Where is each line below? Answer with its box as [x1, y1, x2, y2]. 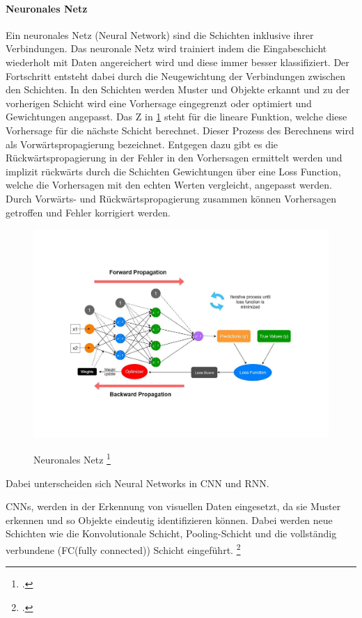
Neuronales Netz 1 [33, 450, 111, 467]
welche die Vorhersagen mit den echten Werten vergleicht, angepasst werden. [6, 177, 332, 192]
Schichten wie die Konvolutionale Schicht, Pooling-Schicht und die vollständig [6, 526, 337, 541]
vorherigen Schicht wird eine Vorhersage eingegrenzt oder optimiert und [6, 95, 312, 110]
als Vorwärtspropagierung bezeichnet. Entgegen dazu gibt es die [6, 136, 278, 151]
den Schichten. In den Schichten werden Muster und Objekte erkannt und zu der [6, 82, 350, 97]
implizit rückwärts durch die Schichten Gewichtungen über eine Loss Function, [6, 164, 341, 178]
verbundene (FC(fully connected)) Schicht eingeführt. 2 [6, 540, 241, 557]
